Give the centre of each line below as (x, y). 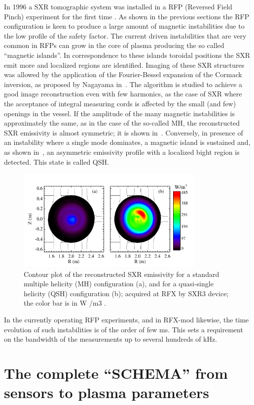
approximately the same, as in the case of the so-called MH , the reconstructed (122, 123)
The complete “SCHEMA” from (116, 373)
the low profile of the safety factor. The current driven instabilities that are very (125, 35)
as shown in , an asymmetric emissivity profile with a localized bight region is (122, 152)
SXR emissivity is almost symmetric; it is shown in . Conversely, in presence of (124, 132)
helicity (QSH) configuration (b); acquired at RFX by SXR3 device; (126, 293)
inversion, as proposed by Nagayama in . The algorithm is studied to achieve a (123, 84)
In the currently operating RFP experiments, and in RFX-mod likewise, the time (127, 320)
